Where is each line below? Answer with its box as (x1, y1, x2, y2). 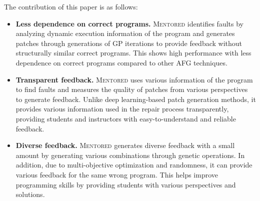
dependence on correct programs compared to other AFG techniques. (15, 57, 227, 67)
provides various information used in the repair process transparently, (15, 103, 229, 114)
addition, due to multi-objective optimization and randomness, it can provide (15, 159, 252, 170)
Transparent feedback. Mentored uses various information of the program (15, 74, 253, 84)
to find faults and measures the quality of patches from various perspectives (15, 84, 248, 94)
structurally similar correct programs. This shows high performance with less (15, 47, 251, 58)
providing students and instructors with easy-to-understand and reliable (15, 113, 236, 123)
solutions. (15, 189, 45, 199)
